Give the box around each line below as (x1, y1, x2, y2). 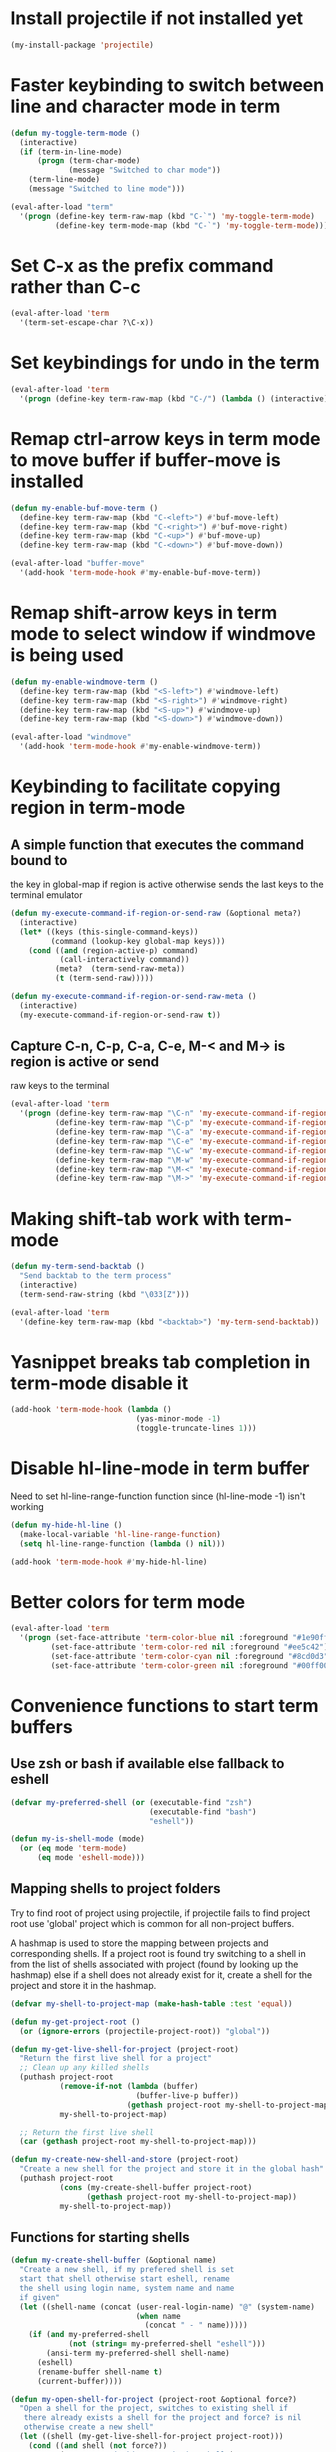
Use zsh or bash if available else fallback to (10, 1755, 285, 1772)
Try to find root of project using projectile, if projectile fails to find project (10, 1907, 311, 1919)
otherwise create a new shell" (23, 2422, 155, 2432)
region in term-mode (10, 797, 186, 819)
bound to (10, 852, 68, 869)
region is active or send (10, 1053, 160, 1071)
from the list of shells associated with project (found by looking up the (10, 1958, 299, 1970)
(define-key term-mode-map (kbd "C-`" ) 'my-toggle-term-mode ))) (54, 220, 329, 231)
